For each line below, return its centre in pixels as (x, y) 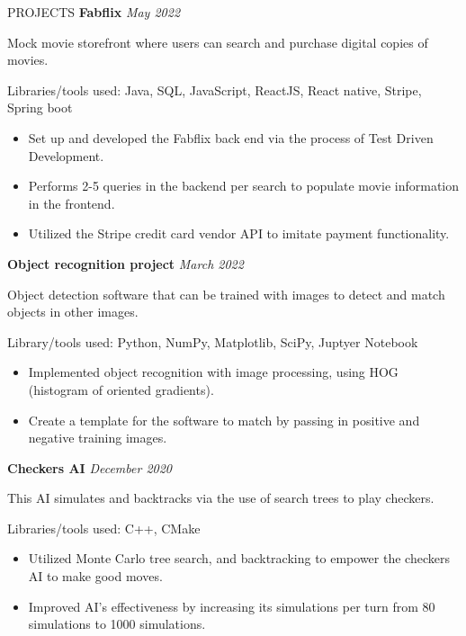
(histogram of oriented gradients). (121, 389)
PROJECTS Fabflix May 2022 (94, 12)
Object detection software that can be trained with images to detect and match (226, 294)
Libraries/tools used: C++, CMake (104, 528)
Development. (66, 155)
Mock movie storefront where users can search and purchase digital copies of (218, 42)
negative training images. (98, 438)
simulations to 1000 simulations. (117, 624)
